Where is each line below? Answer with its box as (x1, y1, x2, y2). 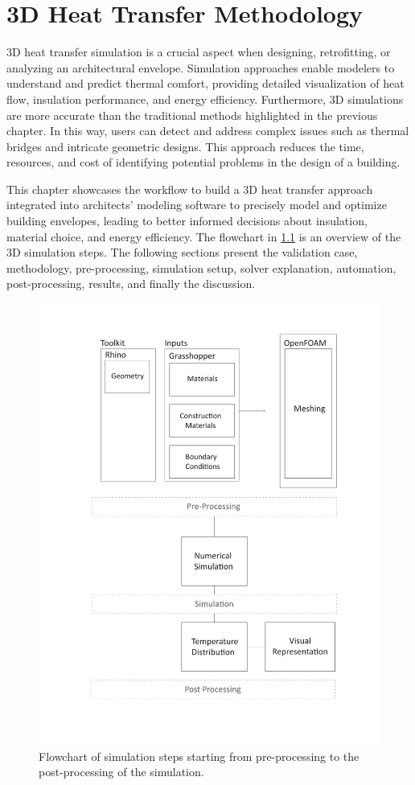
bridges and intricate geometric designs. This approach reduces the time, (6, 138, 364, 154)
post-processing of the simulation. (39, 763, 204, 780)
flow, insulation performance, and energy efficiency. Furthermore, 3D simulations (6, 90, 404, 107)
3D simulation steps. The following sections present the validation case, (6, 244, 358, 261)
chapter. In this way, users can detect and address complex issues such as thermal (6, 122, 409, 139)
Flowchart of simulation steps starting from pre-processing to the (39, 747, 360, 764)
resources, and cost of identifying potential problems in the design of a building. (6, 154, 401, 171)
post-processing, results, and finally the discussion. (6, 275, 256, 292)
